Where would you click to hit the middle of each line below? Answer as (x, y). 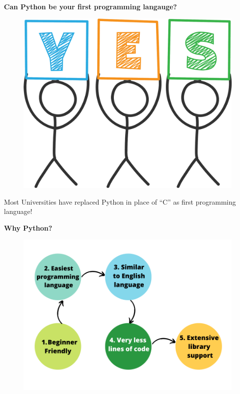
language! (18, 211)
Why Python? (28, 227)
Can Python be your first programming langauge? (91, 6)
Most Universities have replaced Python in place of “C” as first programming (120, 201)
